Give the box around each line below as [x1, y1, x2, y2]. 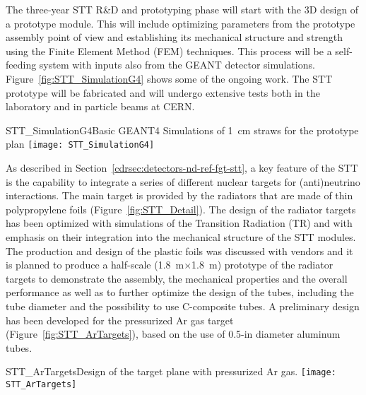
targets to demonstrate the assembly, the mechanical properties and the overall [6, 271, 348, 285]
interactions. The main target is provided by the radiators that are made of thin [6, 188, 353, 203]
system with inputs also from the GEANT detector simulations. [39, 57, 315, 72]
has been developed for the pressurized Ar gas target [6, 312, 234, 327]
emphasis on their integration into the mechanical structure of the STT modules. [6, 229, 356, 244]
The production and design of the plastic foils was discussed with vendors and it [6, 243, 353, 258]
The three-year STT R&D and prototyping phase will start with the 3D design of [6, 2, 359, 16]
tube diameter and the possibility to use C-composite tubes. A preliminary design [6, 298, 360, 313]
